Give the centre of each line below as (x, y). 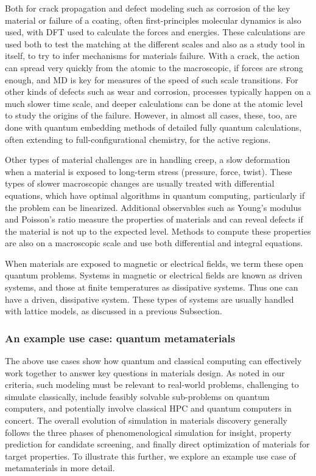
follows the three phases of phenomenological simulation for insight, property (148, 432)
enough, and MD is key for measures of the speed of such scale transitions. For (152, 79)
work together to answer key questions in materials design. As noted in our (145, 372)
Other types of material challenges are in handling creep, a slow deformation (148, 160)
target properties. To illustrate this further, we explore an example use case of (150, 456)
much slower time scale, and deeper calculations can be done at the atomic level (154, 103)
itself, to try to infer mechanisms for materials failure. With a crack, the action (152, 56)
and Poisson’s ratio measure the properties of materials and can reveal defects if (154, 219)
